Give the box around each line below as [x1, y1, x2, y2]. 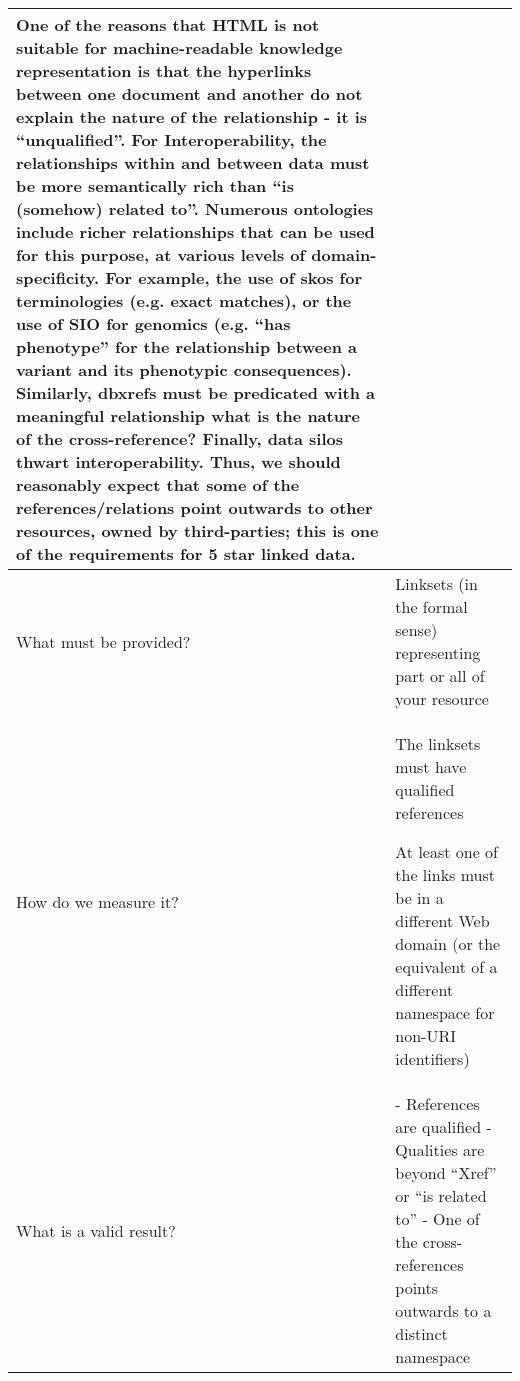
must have [395, 755, 467, 778]
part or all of [395, 664, 485, 687]
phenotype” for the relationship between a [16, 335, 357, 358]
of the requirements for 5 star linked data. [16, 542, 356, 565]
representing [395, 641, 481, 664]
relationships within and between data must [16, 151, 370, 174]
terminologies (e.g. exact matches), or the [16, 289, 352, 312]
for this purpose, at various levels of [16, 243, 306, 266]
